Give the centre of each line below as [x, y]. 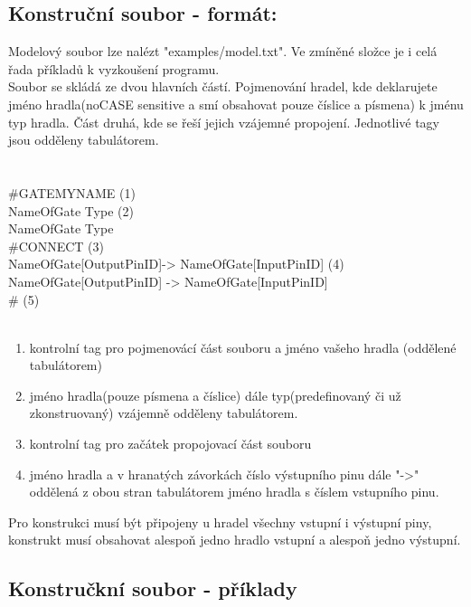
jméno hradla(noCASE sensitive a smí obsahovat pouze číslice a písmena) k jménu [236, 104]
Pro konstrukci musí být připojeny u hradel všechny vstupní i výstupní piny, [220, 522]
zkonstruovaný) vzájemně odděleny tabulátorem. [164, 413]
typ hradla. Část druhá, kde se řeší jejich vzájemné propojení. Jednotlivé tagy [224, 122]
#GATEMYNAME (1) [72, 192]
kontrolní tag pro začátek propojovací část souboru [170, 444]
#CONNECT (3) [56, 246]
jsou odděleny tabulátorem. [84, 140]
